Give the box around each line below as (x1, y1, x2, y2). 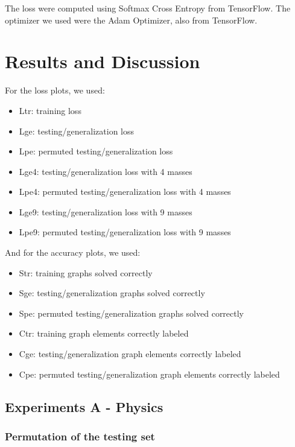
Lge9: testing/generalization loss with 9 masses (19, 205, 192, 218)
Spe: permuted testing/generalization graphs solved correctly (19, 306, 244, 319)
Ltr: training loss (19, 104, 81, 116)
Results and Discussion (5, 49, 200, 74)
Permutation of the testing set (5, 428, 155, 443)
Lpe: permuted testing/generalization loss (19, 145, 173, 157)
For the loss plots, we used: (5, 84, 105, 97)
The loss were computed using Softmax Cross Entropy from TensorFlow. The (5, 2, 291, 14)
